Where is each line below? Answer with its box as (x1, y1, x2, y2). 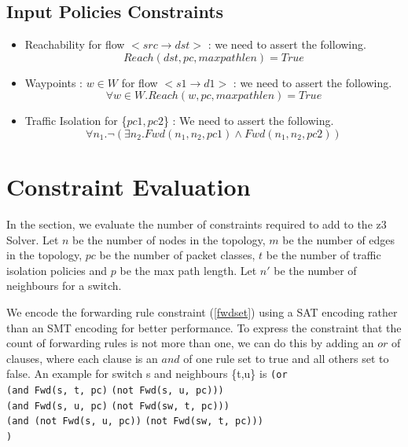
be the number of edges (282, 231, 395, 247)
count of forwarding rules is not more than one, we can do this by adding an (6, 335, 374, 351)
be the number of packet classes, (99, 247, 255, 263)
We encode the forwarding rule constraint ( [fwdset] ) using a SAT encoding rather (6, 304, 398, 321)
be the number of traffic (266, 247, 381, 263)
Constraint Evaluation (6, 170, 251, 203)
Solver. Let (6, 231, 59, 247)
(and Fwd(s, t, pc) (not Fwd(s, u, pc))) (6, 385, 224, 397)
